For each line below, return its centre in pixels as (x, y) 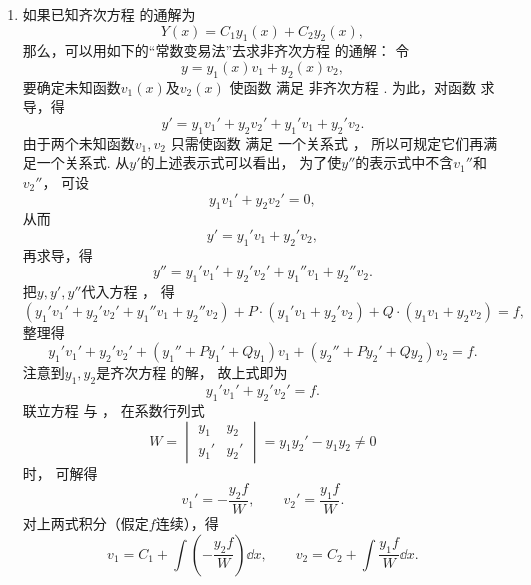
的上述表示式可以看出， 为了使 (241, 162)
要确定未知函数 (71, 86)
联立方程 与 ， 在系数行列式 (113, 409)
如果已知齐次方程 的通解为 (109, 14)
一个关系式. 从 (83, 162)
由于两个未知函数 (78, 142)
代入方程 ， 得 (128, 291)
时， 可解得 (60, 472)
